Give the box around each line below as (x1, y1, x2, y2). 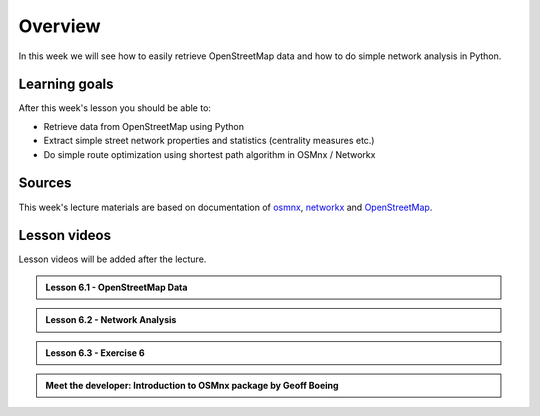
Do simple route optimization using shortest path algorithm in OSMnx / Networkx (43, 148, 376, 160)
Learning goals (18, 76, 114, 93)
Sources (18, 175, 72, 192)
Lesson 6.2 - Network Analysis (45, 314, 177, 326)
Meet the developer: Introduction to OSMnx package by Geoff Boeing (45, 380, 339, 391)
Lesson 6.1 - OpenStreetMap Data (45, 281, 188, 293)
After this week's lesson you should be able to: (18, 102, 212, 114)
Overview (18, 15, 101, 37)
